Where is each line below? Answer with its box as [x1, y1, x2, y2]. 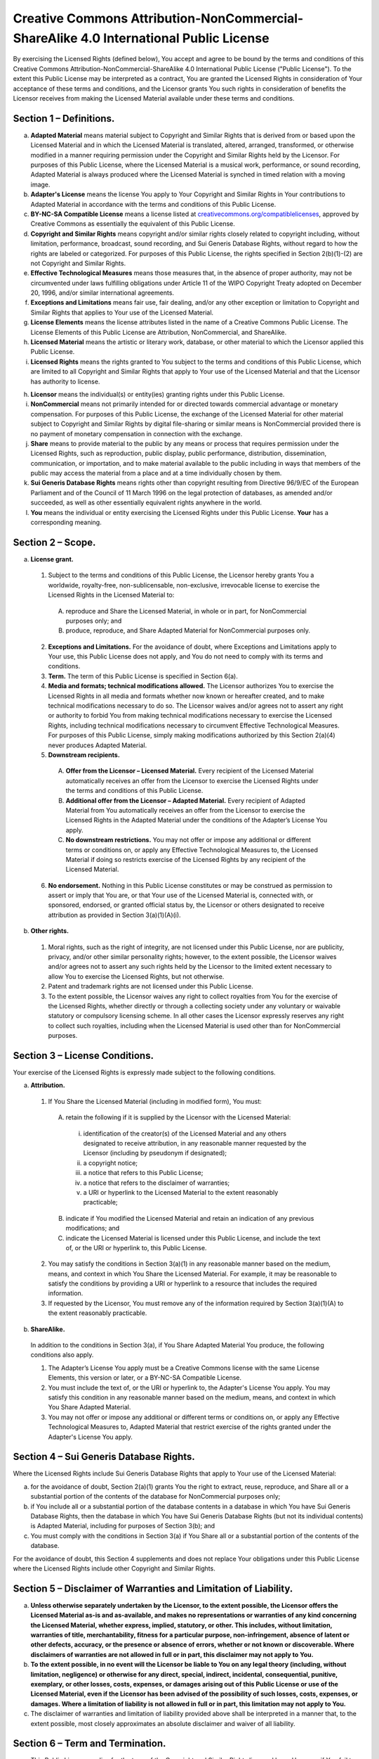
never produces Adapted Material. [48, 741, 147, 749]
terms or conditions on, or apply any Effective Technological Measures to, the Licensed [65, 845, 319, 854]
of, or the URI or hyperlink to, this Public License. [65, 1243, 207, 1252]
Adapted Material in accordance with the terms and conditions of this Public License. [30, 200, 277, 208]
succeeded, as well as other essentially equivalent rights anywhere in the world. [30, 498, 262, 507]
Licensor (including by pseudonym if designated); [83, 1149, 227, 1157]
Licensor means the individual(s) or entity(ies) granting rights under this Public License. [30, 390, 285, 398]
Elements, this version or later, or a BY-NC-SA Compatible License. [48, 1373, 242, 1382]
